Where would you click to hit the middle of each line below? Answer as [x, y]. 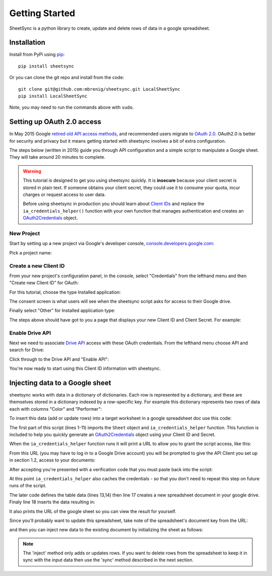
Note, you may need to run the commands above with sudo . [72, 107]
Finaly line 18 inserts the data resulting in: [52, 502]
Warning [32, 171]
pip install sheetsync [46, 66]
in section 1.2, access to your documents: [52, 460]
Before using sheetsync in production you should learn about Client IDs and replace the [114, 204]
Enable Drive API [30, 333]
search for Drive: [27, 350]
